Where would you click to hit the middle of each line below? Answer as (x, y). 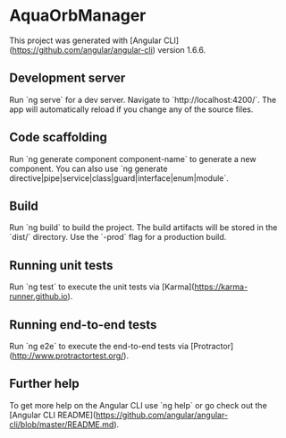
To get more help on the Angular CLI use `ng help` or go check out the (139, 405)
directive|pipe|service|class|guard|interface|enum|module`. (119, 178)
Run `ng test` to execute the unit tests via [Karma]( (102, 287)
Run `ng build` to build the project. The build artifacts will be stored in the (143, 228)
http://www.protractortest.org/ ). (71, 356)
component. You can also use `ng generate (88, 168)
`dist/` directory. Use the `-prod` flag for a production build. (118, 237)
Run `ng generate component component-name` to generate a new (133, 159)
